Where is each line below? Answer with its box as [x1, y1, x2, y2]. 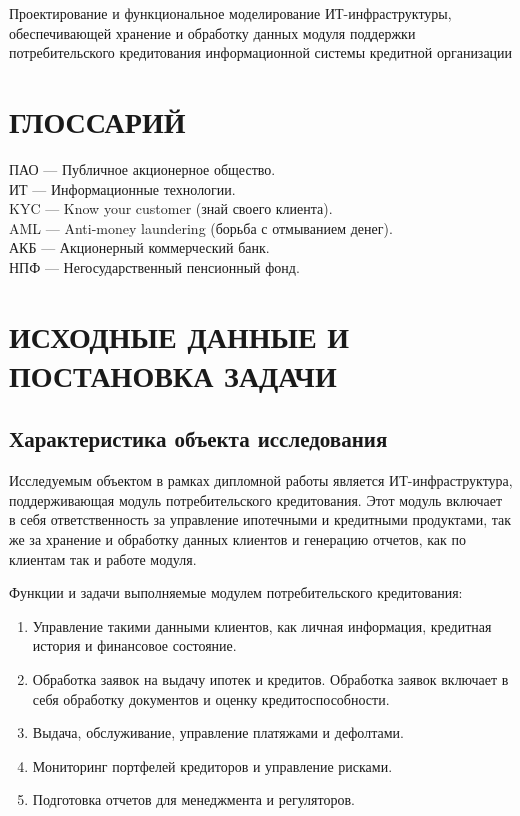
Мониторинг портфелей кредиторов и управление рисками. [32, 755, 393, 776]
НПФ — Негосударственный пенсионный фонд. [9, 256, 300, 277]
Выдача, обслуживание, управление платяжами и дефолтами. [32, 722, 404, 743]
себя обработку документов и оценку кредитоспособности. [32, 688, 390, 709]
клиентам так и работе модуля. [9, 548, 197, 569]
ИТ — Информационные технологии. [9, 178, 236, 199]
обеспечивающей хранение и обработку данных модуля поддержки [9, 22, 416, 43]
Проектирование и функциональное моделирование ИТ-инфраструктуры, [9, 3, 452, 23]
